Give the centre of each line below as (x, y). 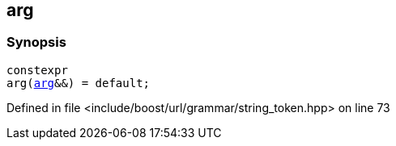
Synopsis (36, 42)
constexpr (37, 70)
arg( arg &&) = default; (79, 83)
